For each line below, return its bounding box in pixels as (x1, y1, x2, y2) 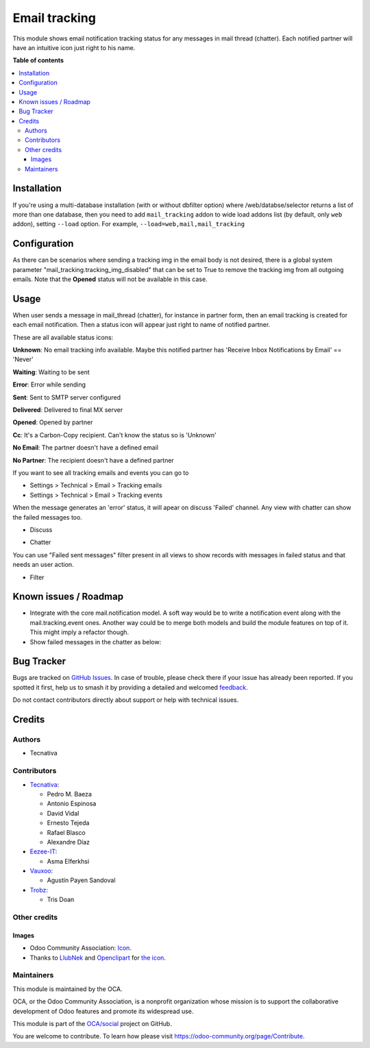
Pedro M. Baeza (47, 790, 92, 798)
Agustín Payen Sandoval (47, 876, 116, 884)
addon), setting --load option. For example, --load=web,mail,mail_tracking (12, 220, 245, 228)
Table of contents (12, 56, 64, 64)
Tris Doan (47, 895, 75, 904)
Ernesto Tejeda (47, 819, 90, 827)
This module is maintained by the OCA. (12, 984, 123, 993)
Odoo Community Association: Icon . (29, 944, 132, 952)
